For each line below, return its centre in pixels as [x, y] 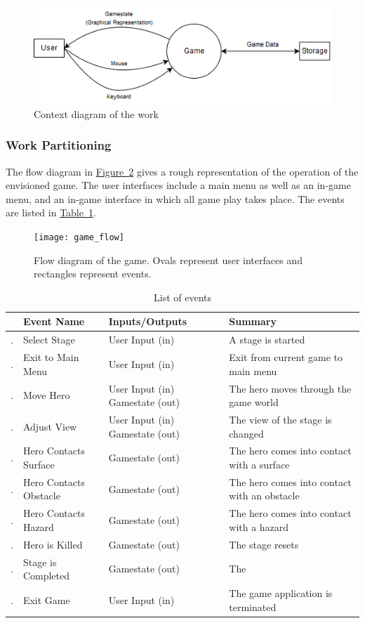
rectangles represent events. [93, 274]
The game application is [281, 592]
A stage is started [267, 340]
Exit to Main [51, 357]
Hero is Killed [53, 544]
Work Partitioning [59, 145]
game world [254, 402]
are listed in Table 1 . [51, 212]
